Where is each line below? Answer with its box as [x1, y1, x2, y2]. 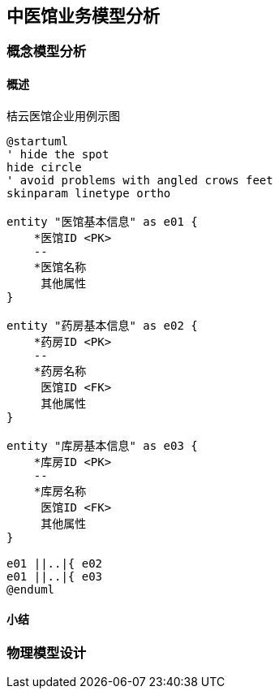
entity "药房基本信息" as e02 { [6, 318, 198, 332]
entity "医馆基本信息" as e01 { [6, 214, 198, 228]
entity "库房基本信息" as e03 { [6, 438, 198, 452]
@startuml [6, 134, 68, 148]
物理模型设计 [6, 644, 87, 661]
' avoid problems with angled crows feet [6, 173, 273, 187]
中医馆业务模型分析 [6, 6, 160, 26]
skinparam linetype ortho [6, 186, 171, 200]
